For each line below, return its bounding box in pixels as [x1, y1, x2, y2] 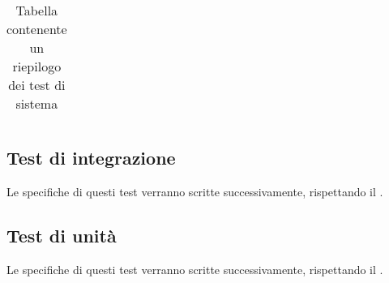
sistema [15, 94, 58, 113]
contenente [6, 19, 67, 38]
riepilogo [12, 57, 62, 75]
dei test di [8, 75, 66, 94]
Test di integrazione [6, 145, 176, 170]
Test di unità [6, 223, 117, 248]
